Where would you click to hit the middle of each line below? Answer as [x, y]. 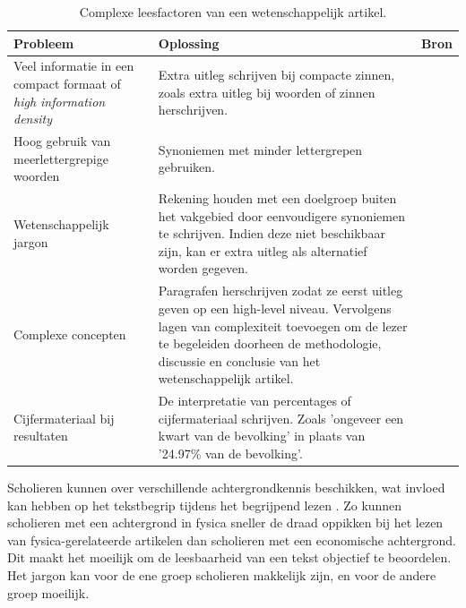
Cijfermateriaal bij [64, 418]
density [33, 119]
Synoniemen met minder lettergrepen [260, 149]
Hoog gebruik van [62, 141]
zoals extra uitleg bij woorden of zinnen [267, 92]
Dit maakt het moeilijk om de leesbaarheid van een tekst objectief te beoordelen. [229, 557]
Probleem [44, 43]
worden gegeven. [203, 268]
